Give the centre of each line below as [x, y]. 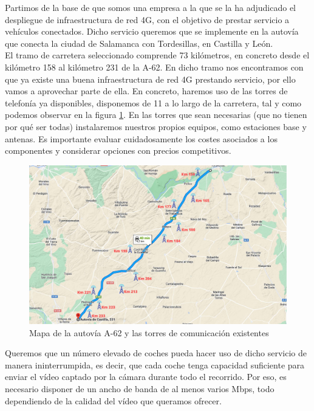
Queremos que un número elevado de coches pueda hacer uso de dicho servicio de [156, 353]
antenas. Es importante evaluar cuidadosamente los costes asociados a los [141, 138]
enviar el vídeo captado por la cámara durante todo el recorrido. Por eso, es [146, 377]
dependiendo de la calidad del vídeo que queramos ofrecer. [113, 400]
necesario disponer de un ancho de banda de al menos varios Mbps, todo [140, 388]
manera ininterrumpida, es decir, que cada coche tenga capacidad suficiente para [155, 364]
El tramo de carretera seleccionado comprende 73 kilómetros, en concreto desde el [157, 55]
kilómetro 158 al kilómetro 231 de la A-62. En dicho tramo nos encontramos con [154, 67]
